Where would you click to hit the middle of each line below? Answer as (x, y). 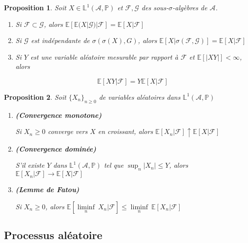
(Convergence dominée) (56, 148)
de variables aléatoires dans (140, 97)
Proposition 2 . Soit (35, 97)
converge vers (68, 131)
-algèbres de (190, 7)
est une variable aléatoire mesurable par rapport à (104, 56)
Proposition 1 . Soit (35, 7)
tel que (114, 165)
